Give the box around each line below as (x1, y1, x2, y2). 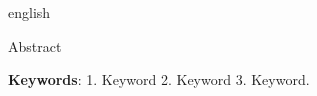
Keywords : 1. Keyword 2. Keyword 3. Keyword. (8, 69, 310, 90)
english (8, 2, 51, 22)
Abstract (8, 35, 62, 56)
